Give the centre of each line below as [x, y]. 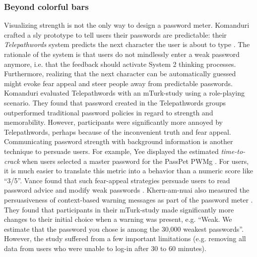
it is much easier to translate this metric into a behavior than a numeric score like [128, 171]
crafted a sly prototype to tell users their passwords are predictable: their [115, 34]
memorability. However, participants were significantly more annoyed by [113, 122]
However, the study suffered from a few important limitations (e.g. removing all [125, 238]
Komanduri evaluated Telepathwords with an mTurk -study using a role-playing [124, 93]
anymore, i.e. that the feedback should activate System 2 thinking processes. [120, 64]
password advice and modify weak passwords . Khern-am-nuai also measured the [127, 190]
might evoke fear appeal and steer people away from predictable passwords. [118, 83]
